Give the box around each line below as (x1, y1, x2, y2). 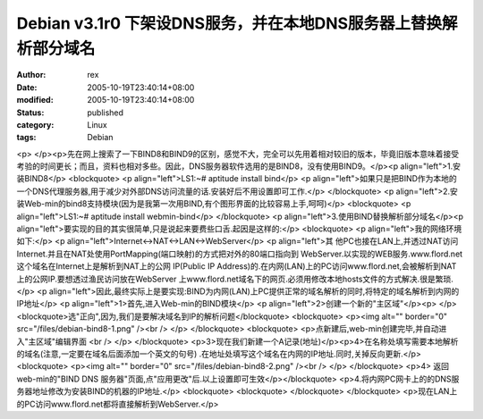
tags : (16, 132, 37, 143)
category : (16, 119, 55, 130)
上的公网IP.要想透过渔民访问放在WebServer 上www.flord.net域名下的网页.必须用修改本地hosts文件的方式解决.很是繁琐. (16, 273, 453, 284)
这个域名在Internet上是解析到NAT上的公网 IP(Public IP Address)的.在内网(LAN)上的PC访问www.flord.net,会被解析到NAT (16, 261, 457, 272)
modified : (16, 95, 54, 105)
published (87, 107, 124, 118)
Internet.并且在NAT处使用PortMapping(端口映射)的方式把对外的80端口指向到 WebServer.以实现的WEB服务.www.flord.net (16, 248, 463, 259)
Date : (16, 81, 38, 93)
